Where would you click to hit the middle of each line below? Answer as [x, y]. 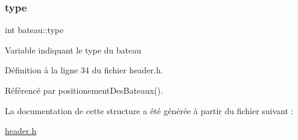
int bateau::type [34, 30]
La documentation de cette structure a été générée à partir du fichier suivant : [149, 110]
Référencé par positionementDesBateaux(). [84, 90]
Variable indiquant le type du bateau [73, 50]
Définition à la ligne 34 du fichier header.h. [84, 70]
